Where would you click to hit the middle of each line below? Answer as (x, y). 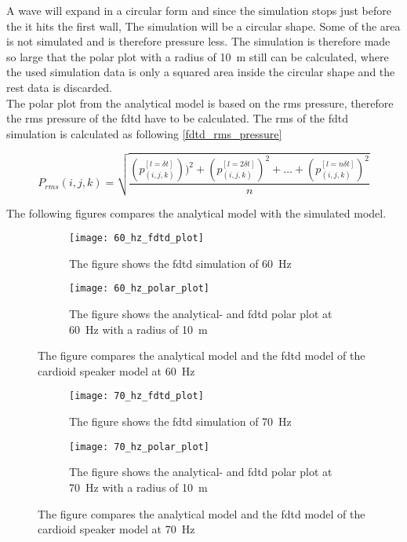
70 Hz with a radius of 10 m (138, 487)
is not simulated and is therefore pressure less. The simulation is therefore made (198, 41)
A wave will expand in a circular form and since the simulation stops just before (199, 10)
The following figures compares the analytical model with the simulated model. (196, 212)
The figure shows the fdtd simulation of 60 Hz (180, 263)
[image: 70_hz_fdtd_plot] (136, 396)
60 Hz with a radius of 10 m (138, 329)
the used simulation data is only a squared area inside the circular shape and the (201, 72)
